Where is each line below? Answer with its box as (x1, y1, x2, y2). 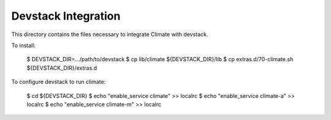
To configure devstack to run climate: (11, 78, 106, 86)
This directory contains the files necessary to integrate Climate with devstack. (11, 31, 208, 38)
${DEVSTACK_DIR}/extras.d (26, 64, 97, 72)
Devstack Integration (11, 9, 121, 23)
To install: (11, 42, 36, 49)
